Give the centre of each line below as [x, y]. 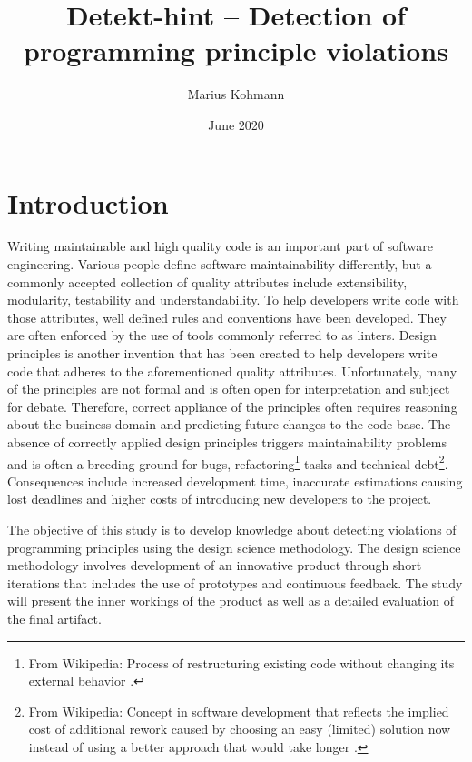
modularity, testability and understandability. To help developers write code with [233, 300]
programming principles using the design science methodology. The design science [234, 547]
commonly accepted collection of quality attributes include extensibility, [207, 281]
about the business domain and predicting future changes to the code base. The [229, 424]
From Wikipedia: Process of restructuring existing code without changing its [241, 662]
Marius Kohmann [236, 94]
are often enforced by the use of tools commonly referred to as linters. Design [222, 335]
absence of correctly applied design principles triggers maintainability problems [227, 441]
